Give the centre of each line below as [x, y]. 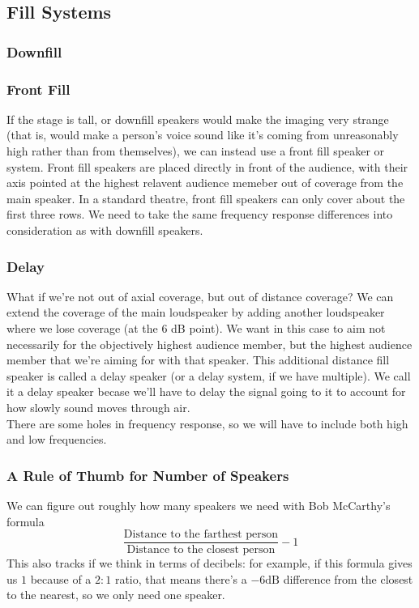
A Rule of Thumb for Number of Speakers [148, 475]
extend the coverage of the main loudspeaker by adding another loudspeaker [196, 312]
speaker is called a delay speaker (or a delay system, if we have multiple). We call [209, 375]
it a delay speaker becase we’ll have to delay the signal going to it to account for [206, 391]
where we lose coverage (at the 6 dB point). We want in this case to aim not [196, 328]
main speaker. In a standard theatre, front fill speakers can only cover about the [206, 198]
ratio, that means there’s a [181, 578]
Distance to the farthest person [201, 535]
